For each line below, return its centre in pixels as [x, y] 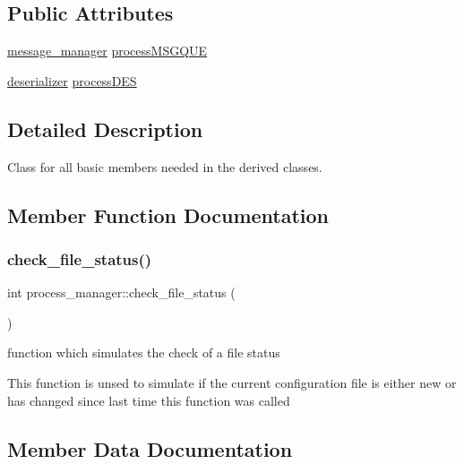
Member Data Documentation [150, 448]
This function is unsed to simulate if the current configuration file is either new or [232, 382]
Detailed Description [105, 129]
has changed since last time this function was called [149, 400]
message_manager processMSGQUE [107, 51]
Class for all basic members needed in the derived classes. [165, 166]
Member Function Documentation [168, 215]
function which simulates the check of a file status [144, 352]
